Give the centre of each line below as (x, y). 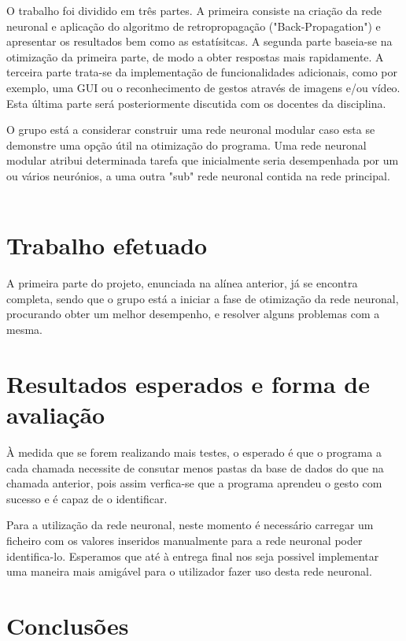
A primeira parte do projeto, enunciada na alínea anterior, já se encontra (182, 283)
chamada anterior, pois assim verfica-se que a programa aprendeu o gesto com (194, 483)
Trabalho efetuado (107, 245)
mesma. (24, 330)
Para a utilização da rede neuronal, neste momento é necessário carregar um (190, 525)
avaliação (56, 414)
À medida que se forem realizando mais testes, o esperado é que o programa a (194, 452)
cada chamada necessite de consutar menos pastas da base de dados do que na (195, 467)
